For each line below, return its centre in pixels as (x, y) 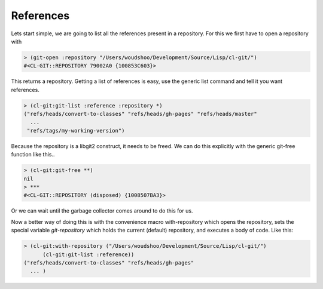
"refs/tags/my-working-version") (76, 130)
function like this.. (33, 155)
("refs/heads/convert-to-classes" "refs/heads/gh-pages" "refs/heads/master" (140, 114)
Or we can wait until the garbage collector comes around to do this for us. (102, 211)
